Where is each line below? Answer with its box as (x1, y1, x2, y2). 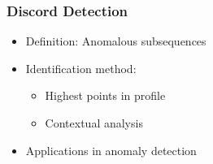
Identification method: (25, 59, 137, 76)
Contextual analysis (45, 114, 143, 131)
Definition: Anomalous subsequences (25, 32, 206, 50)
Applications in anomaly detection (25, 141, 197, 158)
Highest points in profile (45, 87, 166, 104)
